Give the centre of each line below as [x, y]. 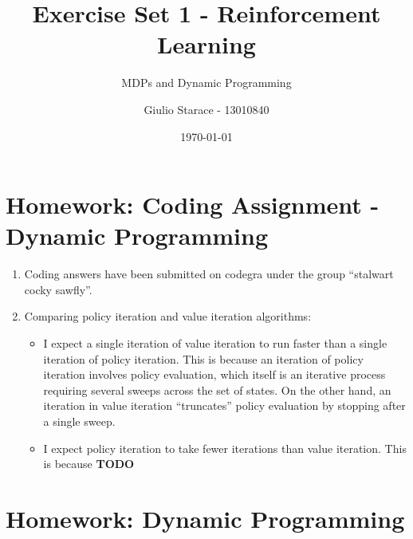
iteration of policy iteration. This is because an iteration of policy [203, 358]
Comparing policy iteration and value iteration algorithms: [168, 316]
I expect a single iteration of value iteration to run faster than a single [215, 343]
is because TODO [89, 464]
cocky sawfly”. [58, 289]
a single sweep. [79, 421]
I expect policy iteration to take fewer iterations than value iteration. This [225, 448]
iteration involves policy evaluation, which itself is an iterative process [214, 374]
